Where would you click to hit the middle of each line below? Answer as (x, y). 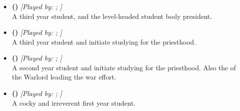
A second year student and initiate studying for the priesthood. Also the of (124, 67)
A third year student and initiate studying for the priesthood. (104, 41)
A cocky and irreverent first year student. (74, 103)
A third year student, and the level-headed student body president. (112, 16)
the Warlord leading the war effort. (64, 77)
